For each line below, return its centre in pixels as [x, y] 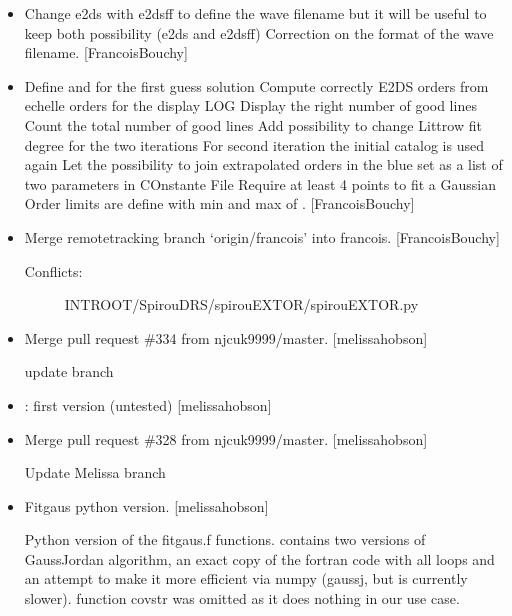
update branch [69, 371]
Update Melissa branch [95, 472]
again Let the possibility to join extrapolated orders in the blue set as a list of [263, 164]
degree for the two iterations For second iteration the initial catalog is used [254, 144]
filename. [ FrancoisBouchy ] [106, 52]
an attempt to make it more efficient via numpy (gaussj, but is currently [246, 578]
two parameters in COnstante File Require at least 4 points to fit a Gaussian [260, 183]
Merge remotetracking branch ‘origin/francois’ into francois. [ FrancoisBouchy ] [262, 236]
